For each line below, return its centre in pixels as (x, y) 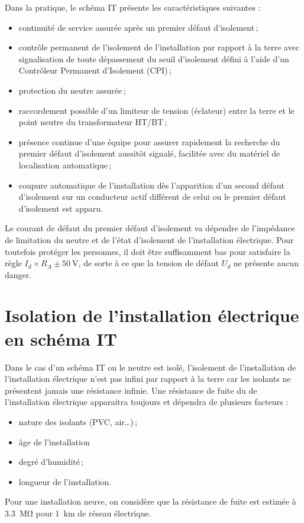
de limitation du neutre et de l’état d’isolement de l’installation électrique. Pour (149, 239)
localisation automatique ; (65, 165)
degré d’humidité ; (51, 462)
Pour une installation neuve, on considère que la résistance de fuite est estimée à (151, 501)
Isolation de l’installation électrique (152, 315)
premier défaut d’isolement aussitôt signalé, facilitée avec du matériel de (149, 153)
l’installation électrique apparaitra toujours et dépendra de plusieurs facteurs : (147, 402)
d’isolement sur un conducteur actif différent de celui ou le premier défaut (152, 197)
